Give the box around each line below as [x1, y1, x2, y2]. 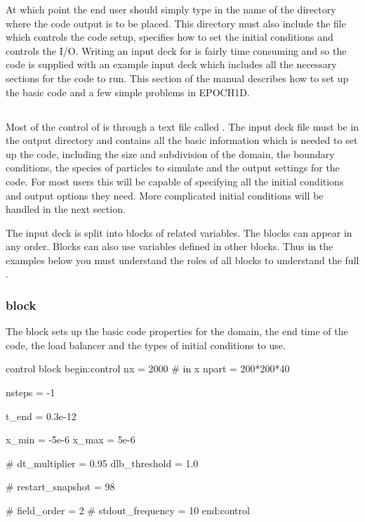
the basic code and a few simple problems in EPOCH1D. [6, 84, 250, 99]
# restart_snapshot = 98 [6, 479, 115, 494]
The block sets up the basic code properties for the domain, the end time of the [6, 324, 348, 339]
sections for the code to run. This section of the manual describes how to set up [6, 70, 349, 85]
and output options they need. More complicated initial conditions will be [6, 188, 324, 202]
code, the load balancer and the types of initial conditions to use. [6, 337, 286, 352]
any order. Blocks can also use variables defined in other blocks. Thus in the [6, 239, 333, 254]
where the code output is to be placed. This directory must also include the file [6, 15, 346, 30]
